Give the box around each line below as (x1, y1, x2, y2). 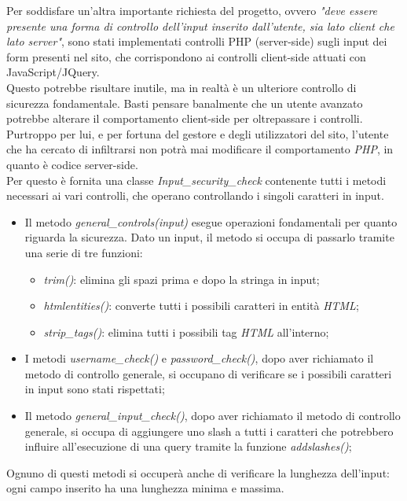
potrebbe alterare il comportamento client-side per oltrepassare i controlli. (6, 110, 363, 127)
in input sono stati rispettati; (24, 381, 165, 397)
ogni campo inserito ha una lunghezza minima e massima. (6, 480, 284, 496)
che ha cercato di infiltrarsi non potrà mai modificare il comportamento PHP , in (6, 141, 394, 157)
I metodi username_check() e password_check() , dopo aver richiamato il (24, 350, 374, 367)
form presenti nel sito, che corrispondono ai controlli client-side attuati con (6, 48, 366, 64)
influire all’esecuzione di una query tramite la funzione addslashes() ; (24, 438, 352, 455)
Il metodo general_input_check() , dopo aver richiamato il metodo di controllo (24, 407, 401, 424)
